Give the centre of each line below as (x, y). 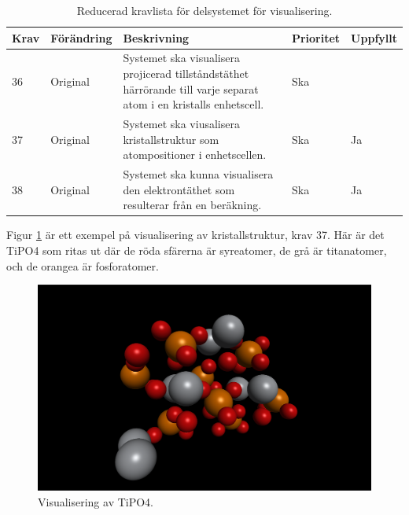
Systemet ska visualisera (181, 58)
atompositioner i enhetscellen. (195, 154)
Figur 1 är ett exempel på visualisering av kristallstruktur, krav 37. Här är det (195, 235)
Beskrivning (156, 37)
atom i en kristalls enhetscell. (193, 104)
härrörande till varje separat (191, 88)
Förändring (81, 37)
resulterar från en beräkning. (192, 205)
